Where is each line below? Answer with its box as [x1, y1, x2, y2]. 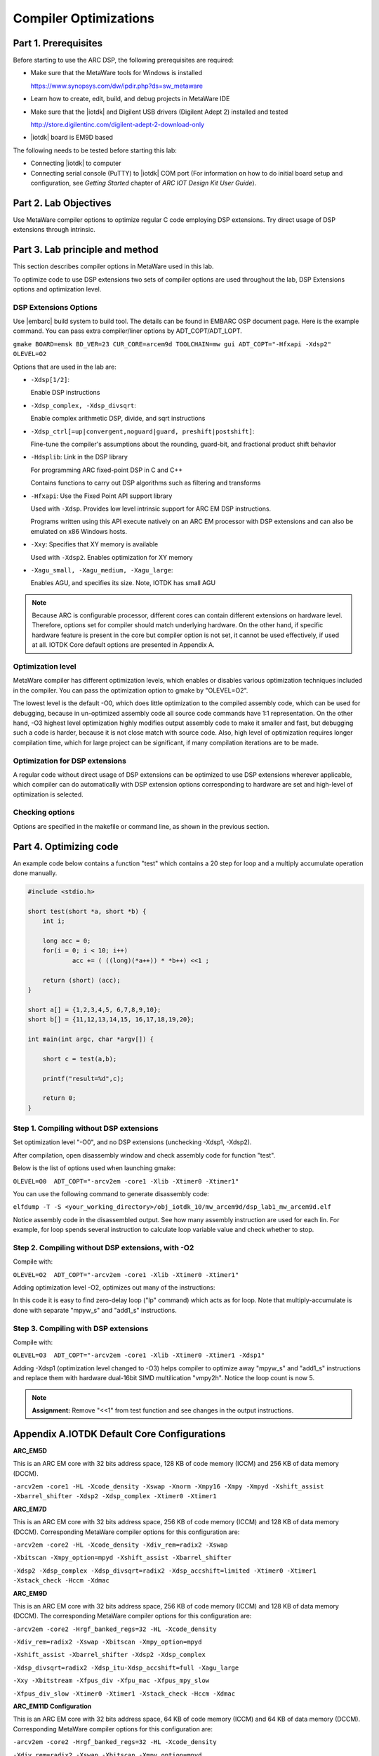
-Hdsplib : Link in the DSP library [30, 453, 128, 461]
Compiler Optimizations [13, 11, 154, 26]
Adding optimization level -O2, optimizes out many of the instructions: [13, 1283, 215, 1292]
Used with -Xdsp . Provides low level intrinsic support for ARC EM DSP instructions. [30, 504, 272, 513]
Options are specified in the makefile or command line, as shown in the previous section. [13, 822, 270, 830]
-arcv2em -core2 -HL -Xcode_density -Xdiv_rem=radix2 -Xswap [13, 1540, 228, 1549]
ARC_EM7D [13, 1505, 47, 1513]
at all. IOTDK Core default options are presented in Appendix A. [32, 641, 215, 649]
